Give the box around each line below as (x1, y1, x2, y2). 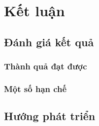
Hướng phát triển (4, 108, 96, 124)
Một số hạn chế (4, 82, 67, 94)
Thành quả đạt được (4, 60, 87, 72)
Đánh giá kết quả (4, 34, 94, 49)
